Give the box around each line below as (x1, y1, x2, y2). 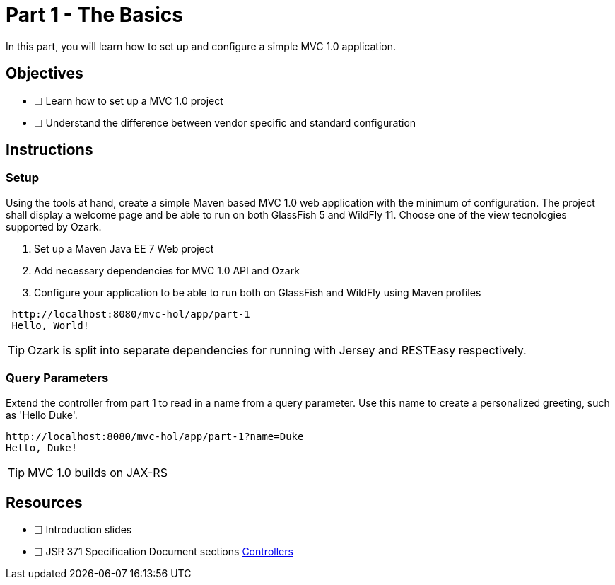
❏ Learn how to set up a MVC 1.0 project (34, 94, 223, 107)
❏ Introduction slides (34, 523, 132, 536)
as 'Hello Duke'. (6, 408, 78, 421)
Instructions (6, 141, 93, 159)
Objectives (6, 64, 83, 83)
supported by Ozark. (6, 220, 102, 233)
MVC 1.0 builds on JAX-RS (28, 465, 168, 480)
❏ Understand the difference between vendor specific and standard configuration (34, 116, 416, 129)
